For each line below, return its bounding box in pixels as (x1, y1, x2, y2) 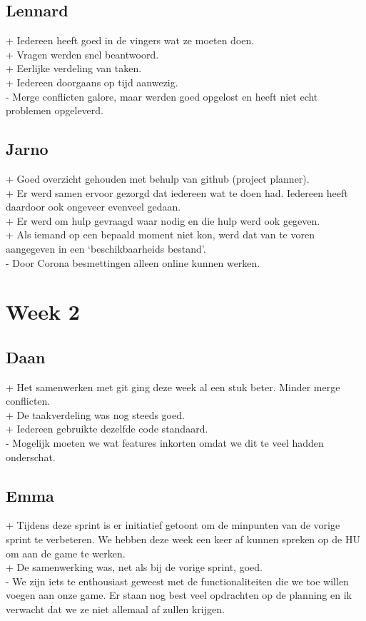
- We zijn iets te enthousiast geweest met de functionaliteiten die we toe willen (6, 573, 349, 588)
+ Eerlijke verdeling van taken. (6, 61, 142, 76)
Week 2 (6, 297, 80, 326)
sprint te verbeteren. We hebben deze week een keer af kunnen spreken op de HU (6, 532, 360, 547)
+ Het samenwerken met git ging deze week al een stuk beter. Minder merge (6, 379, 340, 394)
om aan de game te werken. (6, 545, 126, 560)
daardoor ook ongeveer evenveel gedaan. (6, 199, 181, 214)
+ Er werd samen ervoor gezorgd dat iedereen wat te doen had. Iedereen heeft (6, 185, 348, 200)
